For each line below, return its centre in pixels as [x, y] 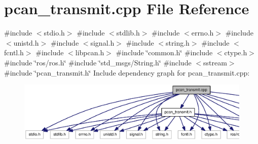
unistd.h [26, 42]
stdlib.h [128, 33]
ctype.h [236, 52]
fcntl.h [14, 52]
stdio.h [54, 33]
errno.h [202, 33]
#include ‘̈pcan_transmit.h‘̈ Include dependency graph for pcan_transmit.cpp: [127, 72]
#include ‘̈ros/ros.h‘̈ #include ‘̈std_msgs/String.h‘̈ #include [98, 62]
